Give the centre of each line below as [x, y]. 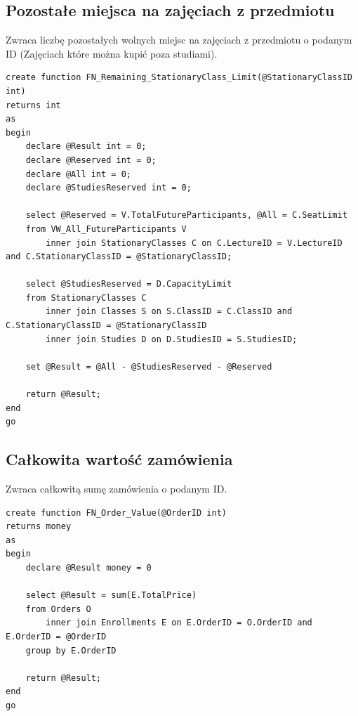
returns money [39, 527]
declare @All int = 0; [78, 174]
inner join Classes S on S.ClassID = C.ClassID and [169, 312]
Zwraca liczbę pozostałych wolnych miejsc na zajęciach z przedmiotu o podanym [179, 40]
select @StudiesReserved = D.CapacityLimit [129, 284]
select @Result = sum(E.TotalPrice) [111, 595]
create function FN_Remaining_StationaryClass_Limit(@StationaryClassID [179, 78]
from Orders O [58, 609]
